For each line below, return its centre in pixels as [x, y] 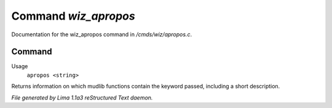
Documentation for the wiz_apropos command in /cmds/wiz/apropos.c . [102, 34]
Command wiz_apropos [73, 16]
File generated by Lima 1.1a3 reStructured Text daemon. [82, 98]
